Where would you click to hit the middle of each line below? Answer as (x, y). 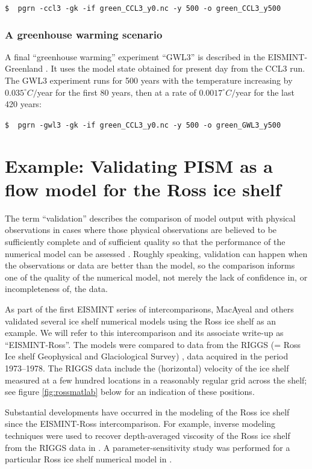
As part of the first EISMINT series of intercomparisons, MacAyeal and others (149, 309)
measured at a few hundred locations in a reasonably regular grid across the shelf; (156, 380)
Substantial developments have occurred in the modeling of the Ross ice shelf (147, 412)
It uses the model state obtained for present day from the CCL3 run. (178, 68)
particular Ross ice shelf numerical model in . (89, 459)
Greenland (24, 68)
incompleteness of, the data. (56, 289)
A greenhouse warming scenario (84, 34)
